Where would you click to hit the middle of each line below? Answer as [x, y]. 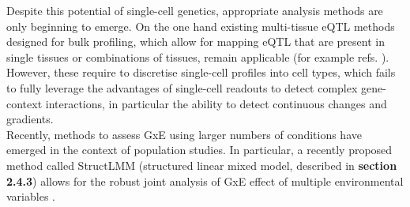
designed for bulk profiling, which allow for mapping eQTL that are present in [196, 41]
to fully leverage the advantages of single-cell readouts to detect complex [182, 87]
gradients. [30, 119]
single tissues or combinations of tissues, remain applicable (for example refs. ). [198, 56]
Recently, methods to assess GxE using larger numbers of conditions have [184, 134]
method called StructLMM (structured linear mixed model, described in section [202, 165]
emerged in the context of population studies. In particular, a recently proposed [199, 150]
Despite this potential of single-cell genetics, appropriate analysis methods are [195, 10]
